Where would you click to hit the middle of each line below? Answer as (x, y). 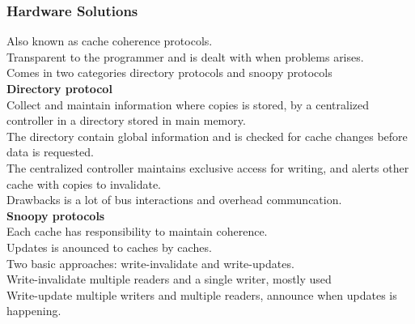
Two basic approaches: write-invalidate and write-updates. (150, 263)
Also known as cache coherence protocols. (110, 41)
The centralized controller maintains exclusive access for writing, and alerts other (208, 167)
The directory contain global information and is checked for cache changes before (207, 136)
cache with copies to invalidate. (84, 183)
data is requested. (50, 152)
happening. (34, 311)
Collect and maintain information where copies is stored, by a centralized (188, 104)
